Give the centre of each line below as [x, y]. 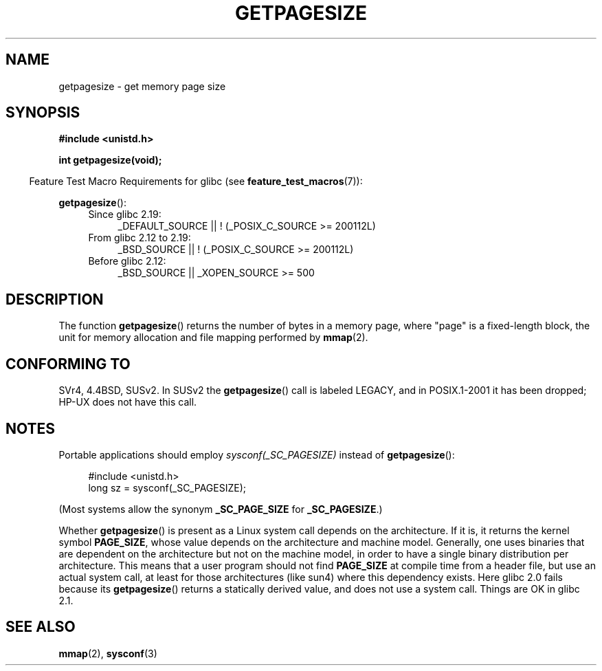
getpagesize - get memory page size [142, 86]
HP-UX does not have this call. [128, 402]
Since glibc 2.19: [125, 214]
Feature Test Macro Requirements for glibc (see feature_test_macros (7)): [196, 181]
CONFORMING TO [68, 364]
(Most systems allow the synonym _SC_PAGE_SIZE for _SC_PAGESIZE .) [221, 509]
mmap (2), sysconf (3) [108, 653]
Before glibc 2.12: [127, 261]
